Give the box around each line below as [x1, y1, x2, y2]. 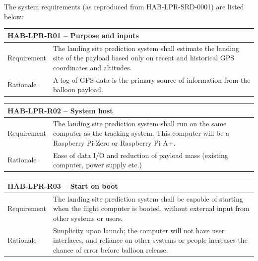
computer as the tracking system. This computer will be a [53, 128, 230, 138]
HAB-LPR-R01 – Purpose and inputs [7, 30, 139, 40]
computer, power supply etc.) [53, 159, 142, 170]
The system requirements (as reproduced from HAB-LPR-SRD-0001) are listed [4, 1, 244, 11]
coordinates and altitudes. [53, 62, 132, 72]
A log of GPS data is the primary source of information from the [53, 74, 251, 85]
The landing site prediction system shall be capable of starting [53, 193, 243, 204]
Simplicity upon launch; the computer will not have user [53, 225, 225, 235]
